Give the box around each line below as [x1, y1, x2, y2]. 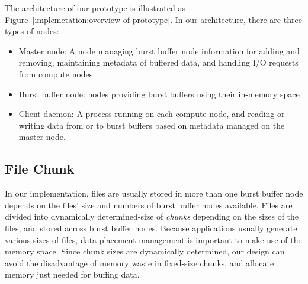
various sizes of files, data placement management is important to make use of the [5, 233, 302, 246]
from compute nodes [18, 67, 93, 80]
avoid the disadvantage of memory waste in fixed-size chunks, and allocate [5, 256, 274, 269]
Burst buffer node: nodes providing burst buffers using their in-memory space [18, 87, 300, 100]
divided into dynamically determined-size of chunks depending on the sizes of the [5, 210, 299, 223]
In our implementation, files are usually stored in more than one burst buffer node [5, 187, 303, 200]
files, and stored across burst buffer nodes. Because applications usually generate [5, 221, 297, 234]
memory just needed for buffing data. [5, 268, 140, 280]
